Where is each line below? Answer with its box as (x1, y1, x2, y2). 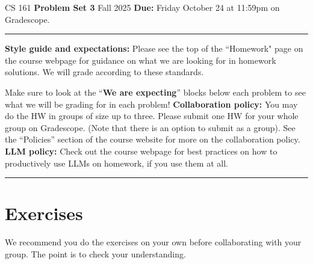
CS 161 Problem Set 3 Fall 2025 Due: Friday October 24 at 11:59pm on (5, 1, 280, 13)
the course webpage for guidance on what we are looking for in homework (5, 54, 276, 66)
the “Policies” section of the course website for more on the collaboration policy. (5, 133, 300, 146)
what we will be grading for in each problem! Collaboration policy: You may (5, 97, 298, 110)
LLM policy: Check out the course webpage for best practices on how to (5, 144, 277, 157)
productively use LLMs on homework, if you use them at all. (5, 156, 228, 169)
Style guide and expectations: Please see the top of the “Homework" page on (5, 42, 303, 55)
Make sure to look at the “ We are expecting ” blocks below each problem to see (5, 85, 306, 98)
